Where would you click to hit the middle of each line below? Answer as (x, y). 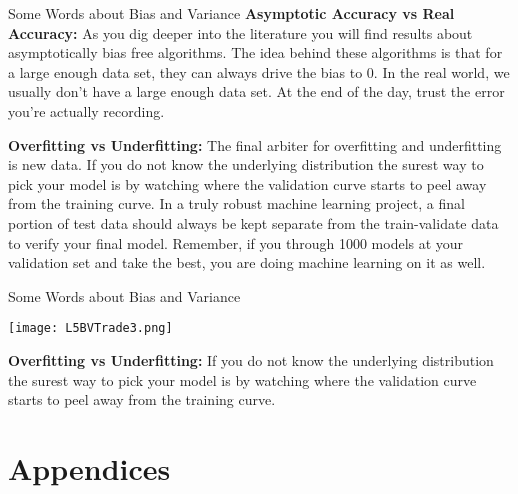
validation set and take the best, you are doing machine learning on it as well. (247, 262)
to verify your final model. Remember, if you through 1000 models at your (236, 242)
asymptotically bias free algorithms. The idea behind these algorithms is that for (255, 52)
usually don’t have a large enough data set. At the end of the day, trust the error (256, 91)
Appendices (89, 467)
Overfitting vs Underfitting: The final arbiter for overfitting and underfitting (255, 144)
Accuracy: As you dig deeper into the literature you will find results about (240, 32)
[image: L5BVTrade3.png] (90, 328)
